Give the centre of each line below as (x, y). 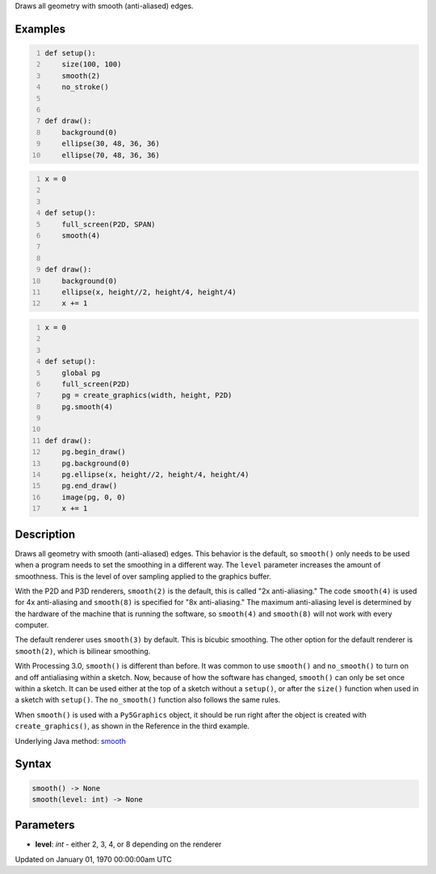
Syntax (33, 764)
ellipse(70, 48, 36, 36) (111, 155)
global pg (81, 373)
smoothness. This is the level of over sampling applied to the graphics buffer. (143, 576)
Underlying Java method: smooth (71, 741)
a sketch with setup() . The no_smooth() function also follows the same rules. (148, 700)
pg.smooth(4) (87, 407)
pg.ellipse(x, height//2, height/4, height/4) (155, 475)
